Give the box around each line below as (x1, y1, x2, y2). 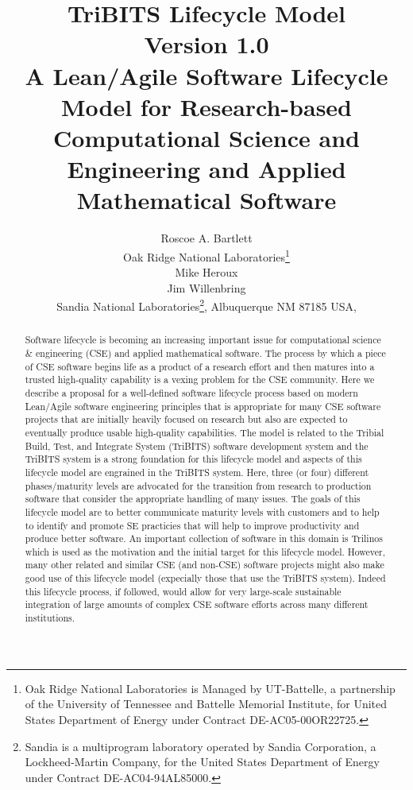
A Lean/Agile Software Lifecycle (25, 59, 388, 91)
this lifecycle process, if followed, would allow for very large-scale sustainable (25, 584, 342, 598)
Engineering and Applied (67, 153, 346, 185)
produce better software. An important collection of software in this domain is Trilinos (25, 532, 383, 545)
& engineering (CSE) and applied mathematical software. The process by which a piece (25, 346, 386, 359)
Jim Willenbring (167, 279, 246, 296)
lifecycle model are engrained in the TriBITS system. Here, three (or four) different (25, 465, 369, 478)
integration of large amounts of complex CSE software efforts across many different (25, 598, 369, 611)
